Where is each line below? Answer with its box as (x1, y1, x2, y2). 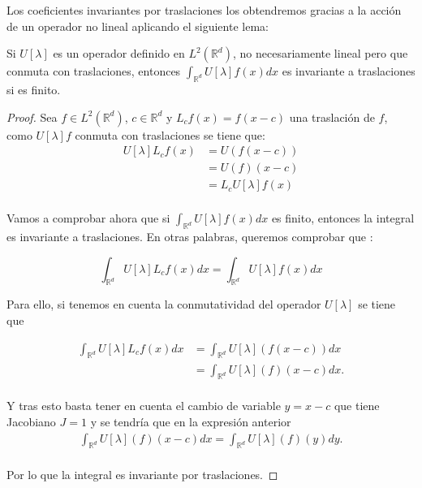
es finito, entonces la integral (271, 209, 415, 227)
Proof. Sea (6, 108, 58, 125)
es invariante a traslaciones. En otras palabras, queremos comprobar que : (6, 228, 373, 245)
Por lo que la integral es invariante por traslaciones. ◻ (6, 466, 278, 483)
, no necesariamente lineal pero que (232, 45, 408, 62)
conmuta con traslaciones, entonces (6, 63, 181, 80)
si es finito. (6, 80, 61, 97)
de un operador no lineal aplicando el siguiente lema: (6, 17, 269, 34)
